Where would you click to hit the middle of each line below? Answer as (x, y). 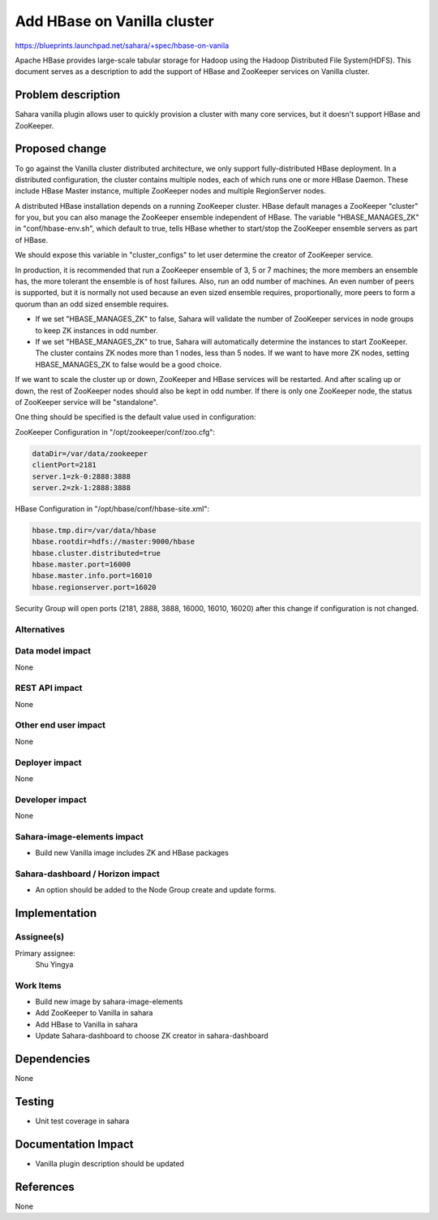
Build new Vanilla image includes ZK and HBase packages (132, 853)
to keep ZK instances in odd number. (97, 330)
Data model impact (53, 651)
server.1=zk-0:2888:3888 (82, 476)
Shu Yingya (54, 964)
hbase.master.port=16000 (82, 564)
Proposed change (61, 149)
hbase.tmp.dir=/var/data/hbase (94, 530)
